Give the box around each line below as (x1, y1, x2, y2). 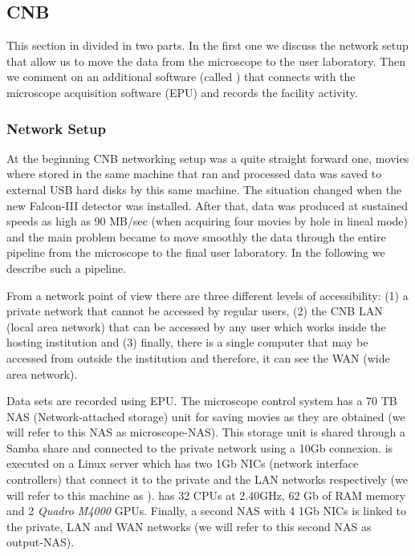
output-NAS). (6, 534, 75, 550)
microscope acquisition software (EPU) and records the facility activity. (6, 83, 358, 100)
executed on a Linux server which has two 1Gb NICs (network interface (6, 455, 359, 472)
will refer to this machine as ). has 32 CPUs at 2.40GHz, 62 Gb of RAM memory (6, 486, 406, 503)
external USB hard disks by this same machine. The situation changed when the (6, 181, 402, 197)
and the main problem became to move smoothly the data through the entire (6, 228, 386, 245)
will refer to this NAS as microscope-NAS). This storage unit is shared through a (6, 424, 405, 440)
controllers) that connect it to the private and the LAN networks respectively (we (6, 471, 408, 488)
